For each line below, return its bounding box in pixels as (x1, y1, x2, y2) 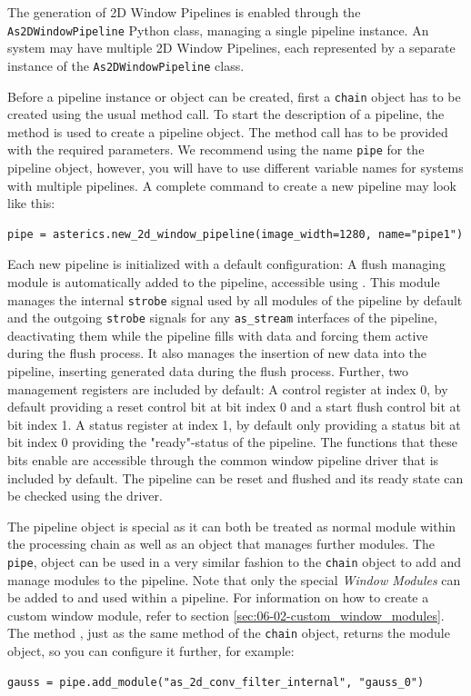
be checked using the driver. (7, 486, 163, 505)
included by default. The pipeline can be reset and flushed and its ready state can (7, 468, 464, 487)
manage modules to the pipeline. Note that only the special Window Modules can (7, 570, 461, 589)
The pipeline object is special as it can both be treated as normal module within (7, 516, 456, 535)
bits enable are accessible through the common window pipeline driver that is (7, 451, 439, 470)
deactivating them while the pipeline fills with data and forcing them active (7, 325, 428, 344)
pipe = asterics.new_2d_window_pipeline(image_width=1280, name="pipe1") (7, 227, 464, 241)
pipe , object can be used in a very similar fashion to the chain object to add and (7, 552, 462, 571)
